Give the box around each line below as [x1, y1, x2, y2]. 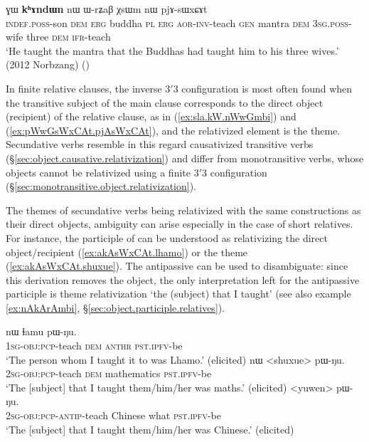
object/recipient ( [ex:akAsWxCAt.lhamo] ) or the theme [6, 244, 248, 259]
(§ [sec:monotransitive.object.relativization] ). [6, 179, 197, 194]
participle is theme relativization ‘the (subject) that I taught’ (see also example [6, 286, 351, 301]
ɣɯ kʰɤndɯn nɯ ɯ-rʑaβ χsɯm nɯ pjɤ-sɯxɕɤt [6, 1, 208, 16]
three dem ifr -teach [26, 29, 111, 44]
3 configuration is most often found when [173, 80, 353, 95]
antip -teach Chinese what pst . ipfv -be [58, 408, 221, 423]
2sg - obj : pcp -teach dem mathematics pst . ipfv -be [6, 366, 212, 381]
